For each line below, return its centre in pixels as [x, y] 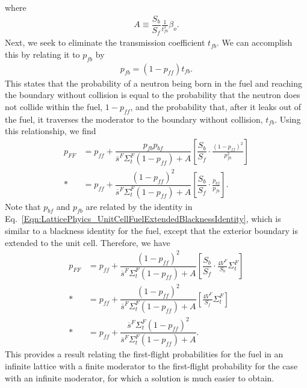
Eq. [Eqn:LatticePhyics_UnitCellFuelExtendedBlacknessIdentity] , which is [143, 219]
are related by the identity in [139, 206]
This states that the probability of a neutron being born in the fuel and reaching [153, 83]
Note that [23, 206]
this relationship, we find [51, 131]
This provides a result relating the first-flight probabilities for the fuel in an [144, 354]
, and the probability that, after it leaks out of [216, 106]
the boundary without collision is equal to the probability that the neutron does [153, 95]
